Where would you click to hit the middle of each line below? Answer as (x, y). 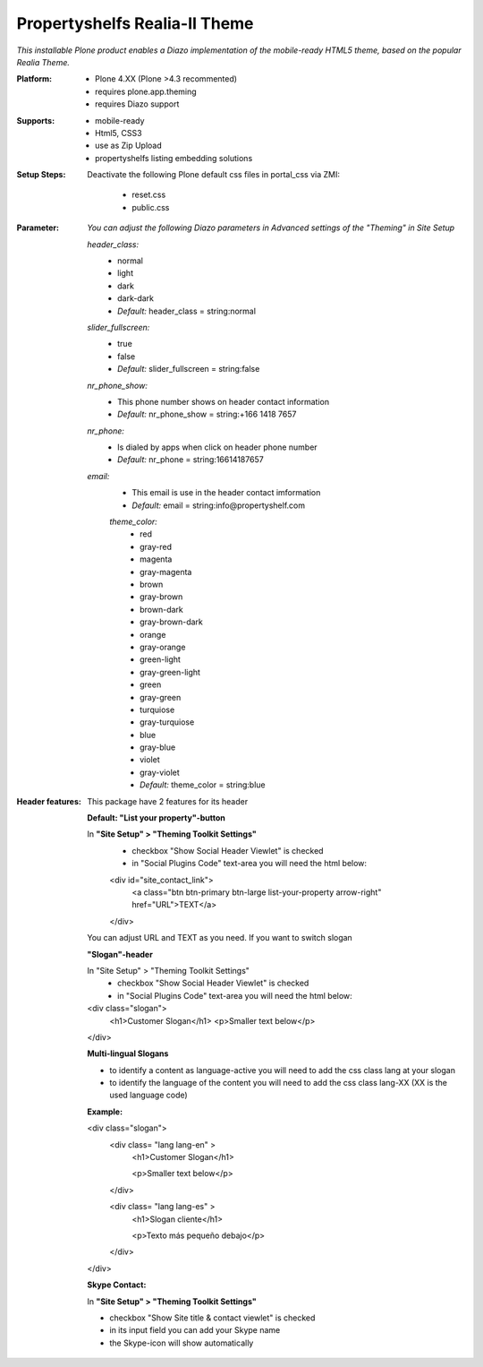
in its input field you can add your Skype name (195, 1330)
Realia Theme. (43, 62)
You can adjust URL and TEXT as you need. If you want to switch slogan (220, 938)
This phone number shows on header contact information (224, 401)
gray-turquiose (167, 722)
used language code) (148, 1095)
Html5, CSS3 (119, 133)
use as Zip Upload (129, 146)
